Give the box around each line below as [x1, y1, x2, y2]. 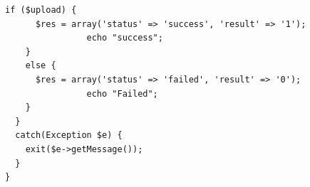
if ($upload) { [5, 5, 77, 15]
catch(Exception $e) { [15, 130, 123, 141]
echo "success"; [86, 33, 163, 43]
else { [25, 60, 56, 71]
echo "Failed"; [86, 88, 158, 99]
